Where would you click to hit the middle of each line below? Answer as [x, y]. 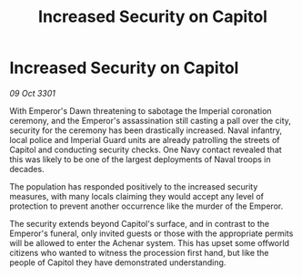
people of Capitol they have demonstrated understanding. [118, 262]
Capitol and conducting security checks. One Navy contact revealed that [146, 149]
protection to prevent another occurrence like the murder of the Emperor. [146, 206]
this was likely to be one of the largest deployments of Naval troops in [140, 159]
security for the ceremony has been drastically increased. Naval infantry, [146, 130]
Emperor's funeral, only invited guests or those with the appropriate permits [151, 233]
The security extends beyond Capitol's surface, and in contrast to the [140, 223]
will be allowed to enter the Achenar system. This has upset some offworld [149, 242]
